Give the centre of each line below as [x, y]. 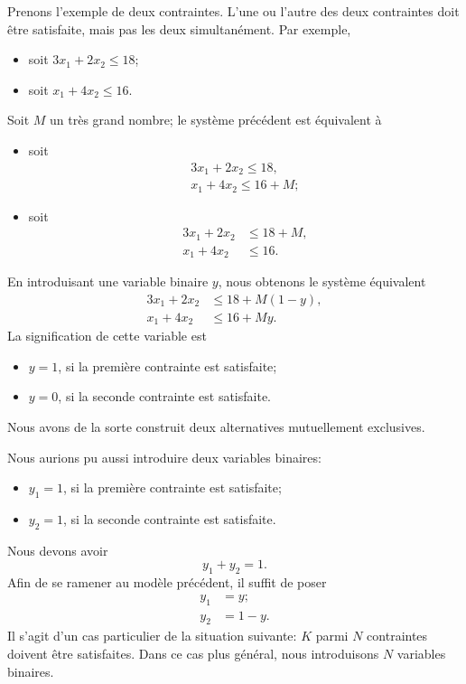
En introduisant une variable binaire [108, 281]
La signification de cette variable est [107, 336]
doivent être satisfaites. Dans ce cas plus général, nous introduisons [193, 653]
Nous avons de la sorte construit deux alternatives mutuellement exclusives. [216, 426]
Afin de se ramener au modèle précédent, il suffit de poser [167, 582]
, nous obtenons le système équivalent [322, 281]
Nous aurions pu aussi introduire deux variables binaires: [164, 457]
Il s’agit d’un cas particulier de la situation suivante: [152, 636]
